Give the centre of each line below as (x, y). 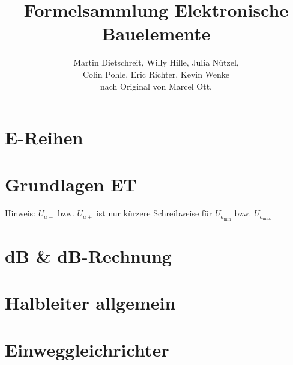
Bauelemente (156, 33)
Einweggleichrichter (87, 350)
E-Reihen (44, 137)
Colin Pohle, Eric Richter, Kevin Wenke (156, 74)
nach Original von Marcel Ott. (156, 86)
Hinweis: (20, 213)
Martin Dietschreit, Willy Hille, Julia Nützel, (156, 62)
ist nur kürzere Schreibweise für (154, 213)
